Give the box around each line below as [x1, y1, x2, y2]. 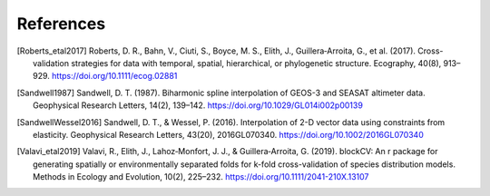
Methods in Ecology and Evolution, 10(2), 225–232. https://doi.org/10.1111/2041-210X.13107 [33, 171, 369, 182]
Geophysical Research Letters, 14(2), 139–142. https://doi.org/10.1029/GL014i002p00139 [33, 100, 363, 111]
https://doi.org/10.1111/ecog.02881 [51, 71, 178, 82]
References [16, 14, 106, 34]
